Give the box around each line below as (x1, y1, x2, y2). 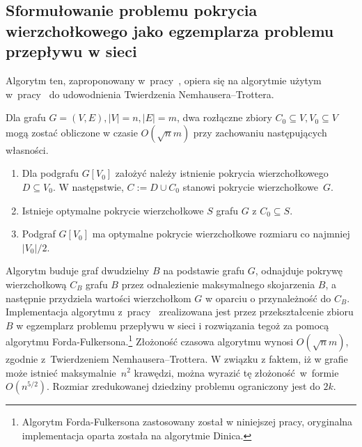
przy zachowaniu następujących (193, 125, 327, 139)
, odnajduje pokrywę (255, 263, 343, 278)
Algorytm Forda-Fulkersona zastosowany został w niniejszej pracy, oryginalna (22, 414, 353, 429)
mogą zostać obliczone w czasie (6, 125, 138, 139)
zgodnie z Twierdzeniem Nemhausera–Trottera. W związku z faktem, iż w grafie (6, 351, 348, 366)
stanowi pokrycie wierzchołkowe (182, 179, 318, 194)
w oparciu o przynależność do (205, 290, 331, 305)
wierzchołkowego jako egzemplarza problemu (6, 19, 334, 41)
